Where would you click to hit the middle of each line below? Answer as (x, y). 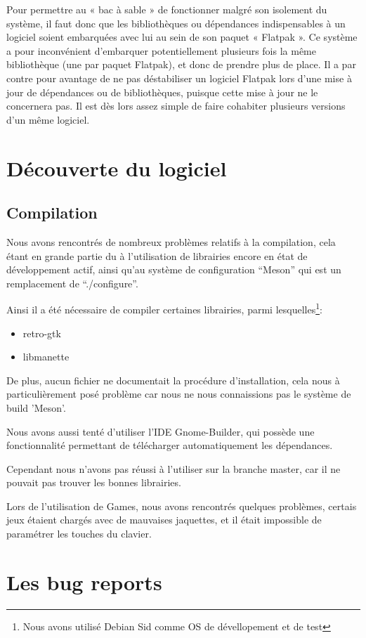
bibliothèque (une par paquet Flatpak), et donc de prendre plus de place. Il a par (181, 64)
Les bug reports (84, 581)
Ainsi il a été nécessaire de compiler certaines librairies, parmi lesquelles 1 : (164, 308)
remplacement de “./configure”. (72, 283)
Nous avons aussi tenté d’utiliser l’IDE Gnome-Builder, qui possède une (161, 431)
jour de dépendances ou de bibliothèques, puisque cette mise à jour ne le (162, 92)
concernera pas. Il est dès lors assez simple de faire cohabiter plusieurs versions (176, 106)
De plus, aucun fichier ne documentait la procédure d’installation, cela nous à (173, 380)
